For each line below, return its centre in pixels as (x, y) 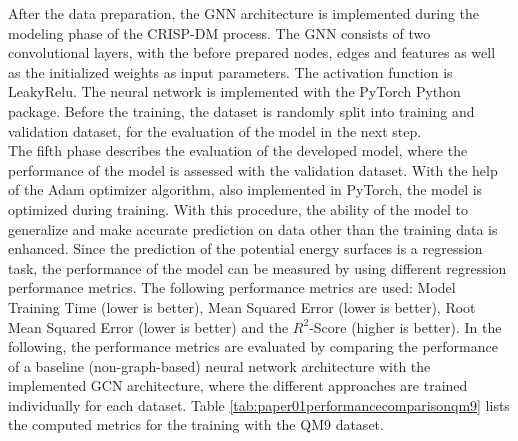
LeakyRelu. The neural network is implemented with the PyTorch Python (234, 91)
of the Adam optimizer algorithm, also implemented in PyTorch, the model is (245, 189)
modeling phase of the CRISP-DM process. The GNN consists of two (219, 32)
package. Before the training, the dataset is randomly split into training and (241, 110)
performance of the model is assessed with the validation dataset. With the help (253, 169)
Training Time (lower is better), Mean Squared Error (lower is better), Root (242, 306)
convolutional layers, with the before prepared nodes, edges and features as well (252, 52)
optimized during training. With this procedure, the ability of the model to (238, 208)
